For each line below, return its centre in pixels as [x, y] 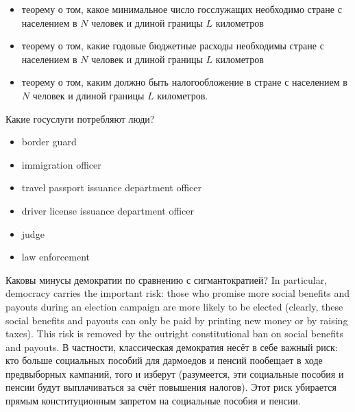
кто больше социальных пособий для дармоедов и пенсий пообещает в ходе [164, 360]
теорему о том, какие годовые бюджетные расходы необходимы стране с [173, 46]
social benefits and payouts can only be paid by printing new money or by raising [177, 320]
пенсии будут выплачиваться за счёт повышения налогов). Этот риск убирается [171, 387]
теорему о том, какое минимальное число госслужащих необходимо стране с [182, 9]
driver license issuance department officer [108, 210]
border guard [49, 142]
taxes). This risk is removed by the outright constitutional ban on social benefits [174, 334]
